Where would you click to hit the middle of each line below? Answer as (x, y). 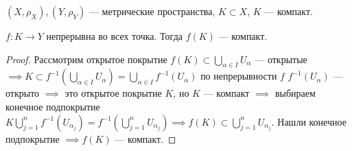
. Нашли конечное (309, 121)
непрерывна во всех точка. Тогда (114, 36)
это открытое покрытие (113, 93)
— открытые (281, 59)
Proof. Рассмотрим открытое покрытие (86, 59)
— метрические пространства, (152, 11)
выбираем (295, 93)
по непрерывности (239, 76)
